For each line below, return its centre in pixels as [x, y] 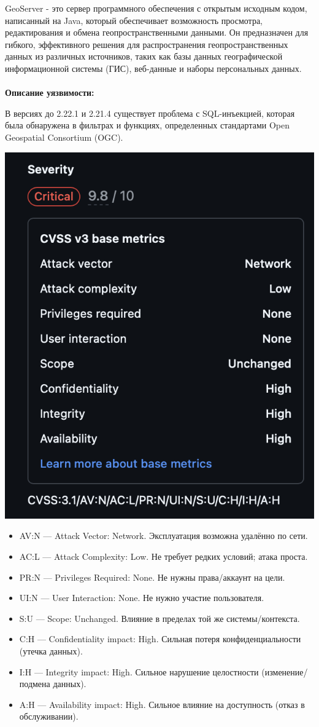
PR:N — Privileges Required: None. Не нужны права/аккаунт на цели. [152, 577]
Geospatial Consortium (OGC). [64, 137]
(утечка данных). [51, 651]
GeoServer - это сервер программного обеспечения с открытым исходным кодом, [156, 8]
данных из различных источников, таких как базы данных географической [144, 56]
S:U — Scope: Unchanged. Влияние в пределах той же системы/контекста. [159, 618]
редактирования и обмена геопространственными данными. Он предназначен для [157, 32]
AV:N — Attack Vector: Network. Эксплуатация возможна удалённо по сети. [163, 536]
